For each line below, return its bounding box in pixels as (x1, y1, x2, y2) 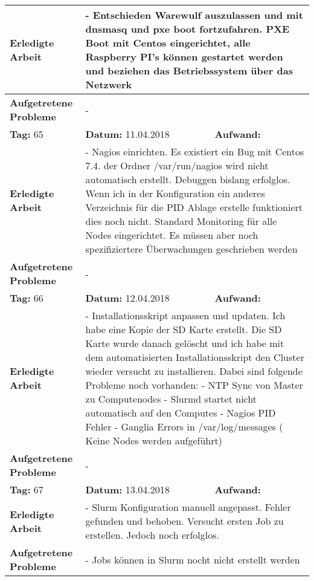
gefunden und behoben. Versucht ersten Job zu (85, 514, 284, 528)
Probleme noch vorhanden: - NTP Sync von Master (85, 378, 303, 392)
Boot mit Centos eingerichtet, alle (85, 36, 251, 50)
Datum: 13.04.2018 (85, 482, 170, 496)
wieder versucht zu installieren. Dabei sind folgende (85, 364, 303, 378)
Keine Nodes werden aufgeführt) (85, 433, 222, 447)
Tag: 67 (10, 482, 43, 496)
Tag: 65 (10, 127, 43, 141)
